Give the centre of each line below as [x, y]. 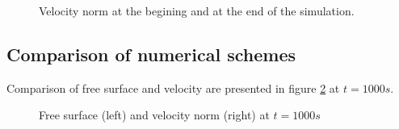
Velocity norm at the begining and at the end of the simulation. [197, 10]
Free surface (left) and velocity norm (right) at [154, 115]
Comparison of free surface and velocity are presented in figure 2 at [173, 87]
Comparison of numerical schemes [151, 54]
